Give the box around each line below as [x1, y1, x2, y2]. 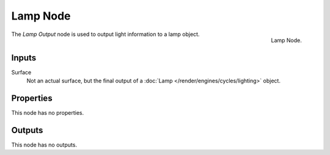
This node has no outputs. [11, 141, 78, 148]
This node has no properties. [11, 109, 84, 116]
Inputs [11, 52, 37, 63]
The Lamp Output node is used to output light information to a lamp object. [11, 31, 200, 38]
